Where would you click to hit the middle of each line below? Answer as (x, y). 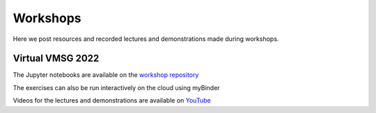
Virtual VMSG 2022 (56, 59)
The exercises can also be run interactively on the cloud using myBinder (116, 87)
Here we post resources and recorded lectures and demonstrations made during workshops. (146, 39)
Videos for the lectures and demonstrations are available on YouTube (112, 101)
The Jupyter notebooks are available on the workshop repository (106, 75)
